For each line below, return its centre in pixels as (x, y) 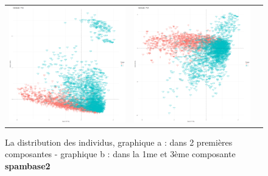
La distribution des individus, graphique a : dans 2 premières (119, 142)
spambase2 (28, 166)
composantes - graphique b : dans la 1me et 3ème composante (120, 154)
